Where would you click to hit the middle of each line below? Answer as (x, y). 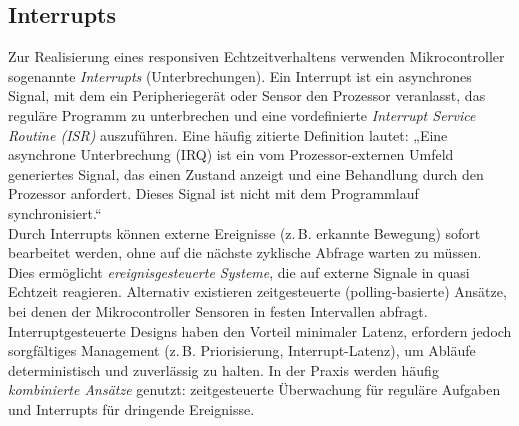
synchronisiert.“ (55, 212)
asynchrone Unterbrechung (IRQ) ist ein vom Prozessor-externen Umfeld (231, 154)
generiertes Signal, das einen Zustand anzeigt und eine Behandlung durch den (246, 173)
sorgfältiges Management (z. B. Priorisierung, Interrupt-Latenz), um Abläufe (242, 350)
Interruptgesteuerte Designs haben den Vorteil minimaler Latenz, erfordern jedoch (260, 330)
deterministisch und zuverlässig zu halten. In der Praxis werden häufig (223, 369)
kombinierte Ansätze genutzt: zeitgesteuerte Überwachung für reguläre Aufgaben (254, 389)
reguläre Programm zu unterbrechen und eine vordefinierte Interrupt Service (242, 114)
